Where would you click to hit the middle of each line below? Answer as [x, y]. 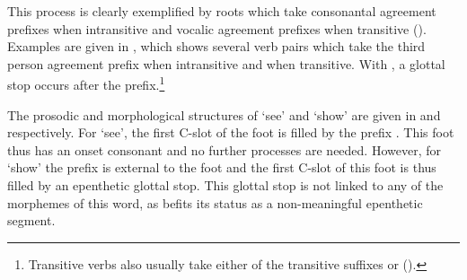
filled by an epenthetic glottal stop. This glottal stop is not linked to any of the [225, 185]
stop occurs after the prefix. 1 [86, 83]
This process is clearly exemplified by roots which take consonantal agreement [222, 11]
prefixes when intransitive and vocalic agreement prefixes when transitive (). [217, 28]
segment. [31, 220]
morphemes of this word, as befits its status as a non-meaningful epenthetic [215, 202]
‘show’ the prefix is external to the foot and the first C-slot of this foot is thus [222, 167]
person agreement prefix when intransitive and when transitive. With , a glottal [226, 63]
